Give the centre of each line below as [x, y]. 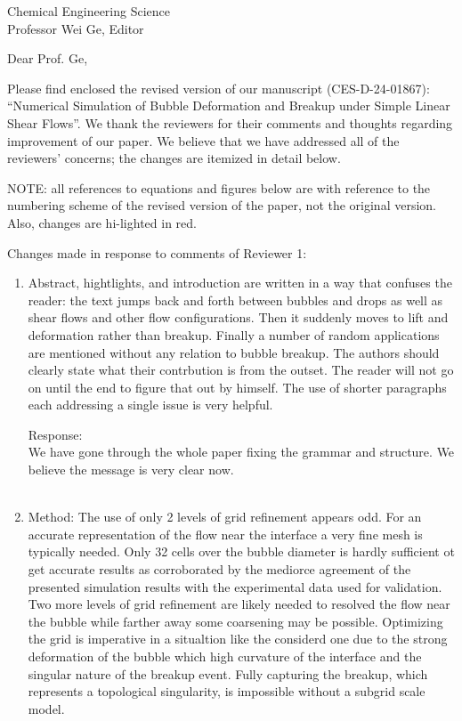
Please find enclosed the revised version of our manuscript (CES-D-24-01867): [219, 88]
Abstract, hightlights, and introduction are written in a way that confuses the [240, 283]
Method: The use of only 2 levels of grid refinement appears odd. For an [225, 517]
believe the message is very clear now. [131, 470]
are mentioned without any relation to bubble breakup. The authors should [234, 352]
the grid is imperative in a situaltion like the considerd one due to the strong [238, 639]
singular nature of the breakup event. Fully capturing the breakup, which [228, 673]
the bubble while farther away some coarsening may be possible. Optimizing [235, 621]
